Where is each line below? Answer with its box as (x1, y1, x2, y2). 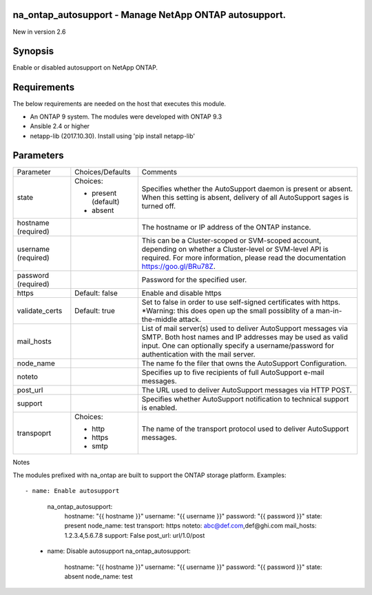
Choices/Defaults (74, 168, 131, 177)
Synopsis (12, 46, 54, 57)
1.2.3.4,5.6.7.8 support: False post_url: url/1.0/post (64, 531, 205, 539)
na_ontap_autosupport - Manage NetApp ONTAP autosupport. (12, 9, 286, 21)
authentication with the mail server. (141, 350, 256, 359)
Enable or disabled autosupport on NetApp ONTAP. (12, 63, 158, 72)
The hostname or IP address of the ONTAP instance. (141, 223, 311, 232)
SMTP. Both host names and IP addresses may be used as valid (141, 332, 348, 342)
